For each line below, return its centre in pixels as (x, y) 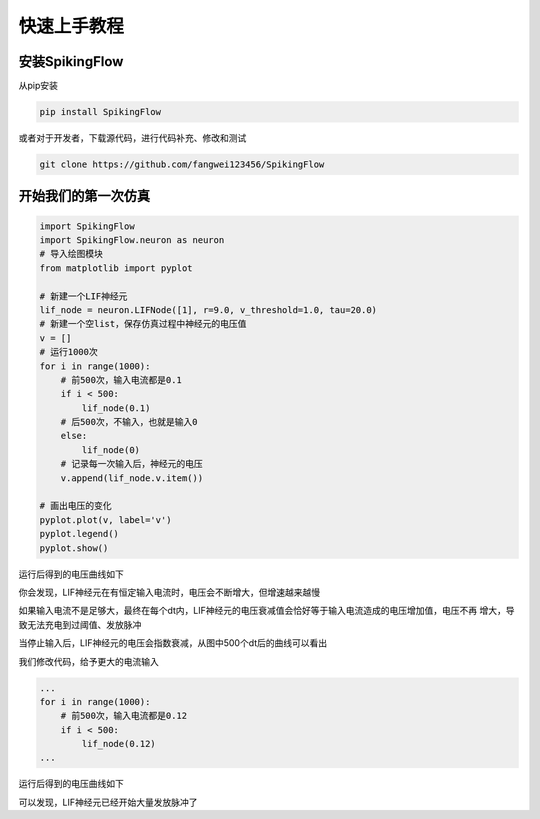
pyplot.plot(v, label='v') (105, 519)
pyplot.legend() (79, 534)
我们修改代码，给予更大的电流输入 (88, 661)
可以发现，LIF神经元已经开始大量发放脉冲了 (108, 802)
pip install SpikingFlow (100, 112)
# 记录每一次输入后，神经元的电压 (132, 464)
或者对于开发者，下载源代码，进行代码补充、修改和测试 (132, 138)
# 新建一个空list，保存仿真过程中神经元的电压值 (143, 324)
